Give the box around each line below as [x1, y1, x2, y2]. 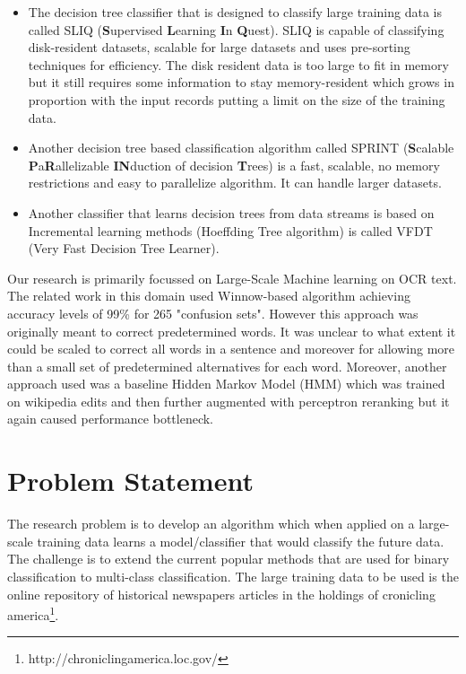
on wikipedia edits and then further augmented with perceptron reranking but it [7, 391, 450, 410]
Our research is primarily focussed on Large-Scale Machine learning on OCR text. [7, 268, 457, 287]
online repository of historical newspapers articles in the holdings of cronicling [7, 584, 436, 603]
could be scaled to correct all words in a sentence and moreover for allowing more [7, 339, 454, 358]
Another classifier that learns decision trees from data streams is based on [28, 203, 435, 222]
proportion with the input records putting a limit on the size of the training [28, 90, 445, 109]
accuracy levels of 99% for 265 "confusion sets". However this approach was [7, 303, 419, 322]
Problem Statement [7, 462, 254, 499]
